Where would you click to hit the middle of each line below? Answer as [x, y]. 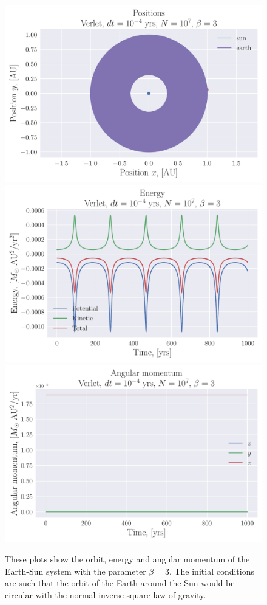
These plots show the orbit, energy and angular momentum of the [127, 559]
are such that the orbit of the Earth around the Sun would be [120, 583]
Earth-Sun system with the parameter [76, 571]
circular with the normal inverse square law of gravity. [106, 595]
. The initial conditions [212, 571]
